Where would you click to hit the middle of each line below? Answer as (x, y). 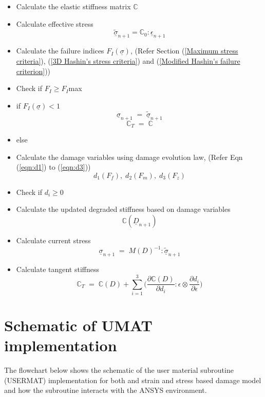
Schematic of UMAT (78, 325)
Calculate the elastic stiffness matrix (73, 6)
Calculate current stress (53, 240)
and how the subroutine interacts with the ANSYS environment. (106, 390)
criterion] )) (33, 71)
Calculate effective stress (55, 23)
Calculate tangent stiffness (58, 269)
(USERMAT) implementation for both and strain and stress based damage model (133, 380)
